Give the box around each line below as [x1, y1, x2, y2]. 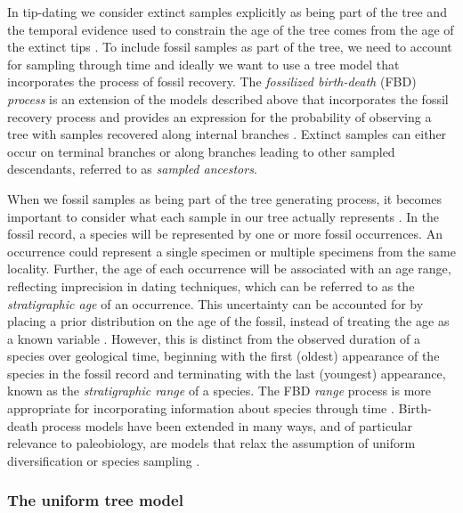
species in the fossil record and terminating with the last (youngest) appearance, [7, 363, 446, 382]
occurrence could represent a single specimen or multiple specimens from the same [7, 241, 456, 260]
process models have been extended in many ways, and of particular [41, 416, 413, 435]
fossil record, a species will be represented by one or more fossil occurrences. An [7, 224, 443, 243]
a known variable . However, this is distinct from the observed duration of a [7, 329, 421, 347]
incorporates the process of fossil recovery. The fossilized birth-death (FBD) [7, 72, 417, 91]
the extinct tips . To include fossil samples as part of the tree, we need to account [7, 37, 452, 56]
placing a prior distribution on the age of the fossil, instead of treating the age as [7, 312, 450, 330]
